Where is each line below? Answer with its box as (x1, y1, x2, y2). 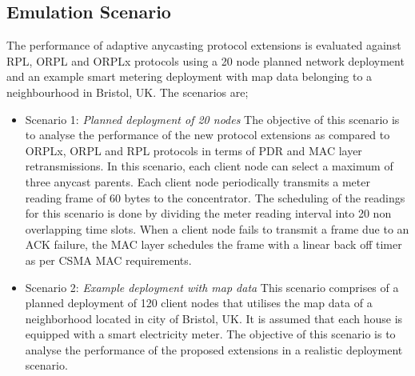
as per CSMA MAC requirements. (25, 251, 192, 268)
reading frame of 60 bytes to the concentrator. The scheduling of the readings (25, 189, 405, 206)
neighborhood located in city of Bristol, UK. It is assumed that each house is (25, 310, 403, 326)
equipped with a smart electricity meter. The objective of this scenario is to (25, 326, 396, 342)
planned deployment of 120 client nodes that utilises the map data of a (25, 294, 373, 311)
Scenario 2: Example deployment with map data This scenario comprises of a (25, 278, 399, 295)
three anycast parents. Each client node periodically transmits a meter (25, 173, 370, 190)
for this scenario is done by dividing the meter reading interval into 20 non (25, 205, 392, 222)
